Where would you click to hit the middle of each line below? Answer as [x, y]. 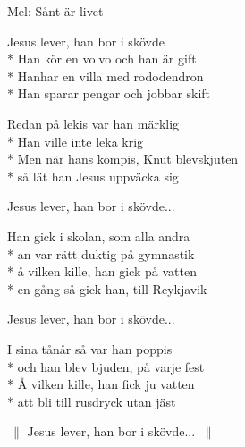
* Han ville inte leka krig [76, 141]
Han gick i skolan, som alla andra [99, 236]
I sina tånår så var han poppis [90, 348]
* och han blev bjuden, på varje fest [106, 366]
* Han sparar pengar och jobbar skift [109, 93]
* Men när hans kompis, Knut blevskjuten [123, 159]
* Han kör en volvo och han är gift [102, 59]
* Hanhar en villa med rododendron [106, 76]
